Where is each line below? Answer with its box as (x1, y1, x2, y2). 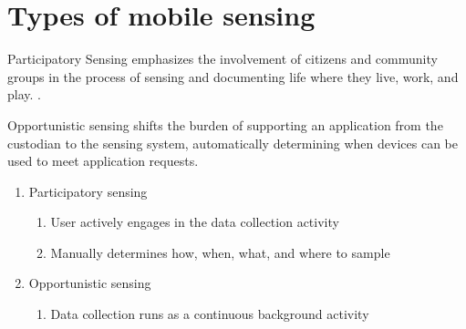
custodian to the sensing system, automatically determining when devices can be (7, 133, 458, 152)
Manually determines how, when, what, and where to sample (50, 242, 390, 262)
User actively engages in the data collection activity (50, 212, 339, 231)
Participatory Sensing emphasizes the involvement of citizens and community (7, 49, 438, 68)
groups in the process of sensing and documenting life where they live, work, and (7, 67, 459, 86)
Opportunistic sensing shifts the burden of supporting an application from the (7, 115, 443, 134)
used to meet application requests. (7, 151, 199, 170)
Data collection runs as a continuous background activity (50, 304, 369, 324)
